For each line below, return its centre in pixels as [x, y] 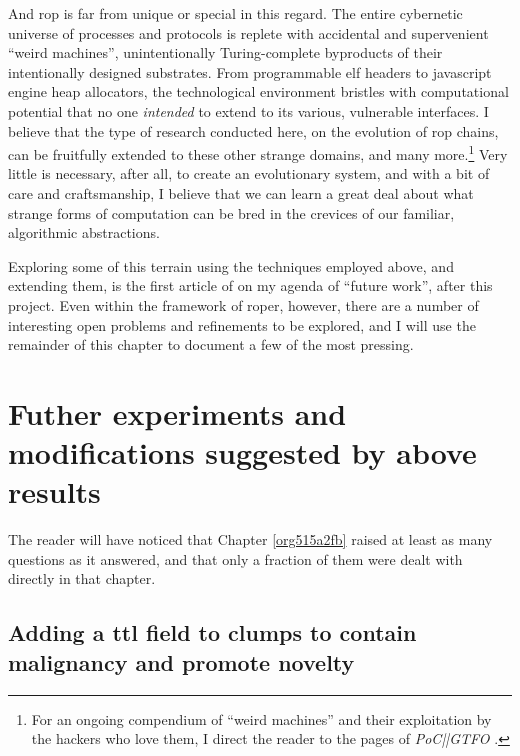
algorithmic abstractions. [84, 232]
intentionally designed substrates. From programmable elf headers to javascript [250, 71]
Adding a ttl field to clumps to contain [212, 632]
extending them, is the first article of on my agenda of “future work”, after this [250, 285]
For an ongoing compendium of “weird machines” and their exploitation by [261, 718]
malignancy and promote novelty [181, 661]
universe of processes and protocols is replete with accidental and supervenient [248, 32]
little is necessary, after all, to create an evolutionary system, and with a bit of [249, 173]
